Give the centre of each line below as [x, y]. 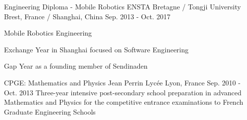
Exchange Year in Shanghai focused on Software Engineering [96, 49]
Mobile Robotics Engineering [48, 33]
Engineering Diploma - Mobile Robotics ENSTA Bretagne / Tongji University [123, 6]
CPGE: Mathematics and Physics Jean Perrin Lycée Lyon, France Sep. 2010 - [122, 82]
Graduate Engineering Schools [50, 111]
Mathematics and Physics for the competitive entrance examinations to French [124, 102]
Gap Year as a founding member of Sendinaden [76, 66]
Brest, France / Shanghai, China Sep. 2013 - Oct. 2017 [87, 16]
